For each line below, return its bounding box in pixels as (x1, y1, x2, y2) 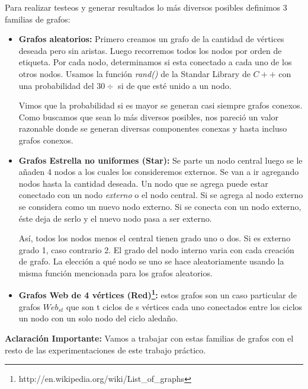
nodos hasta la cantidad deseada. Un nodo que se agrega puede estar (18, 177, 268, 189)
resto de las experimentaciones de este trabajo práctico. (5, 343, 206, 356)
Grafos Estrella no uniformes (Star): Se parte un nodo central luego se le (18, 154, 303, 166)
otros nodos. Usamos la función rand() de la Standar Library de (18, 67, 251, 79)
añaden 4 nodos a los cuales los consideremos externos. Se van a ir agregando (18, 165, 299, 178)
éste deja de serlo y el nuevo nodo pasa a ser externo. (18, 212, 212, 224)
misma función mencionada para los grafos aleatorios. (18, 266, 213, 279)
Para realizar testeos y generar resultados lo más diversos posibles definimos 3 (5, 1, 287, 13)
